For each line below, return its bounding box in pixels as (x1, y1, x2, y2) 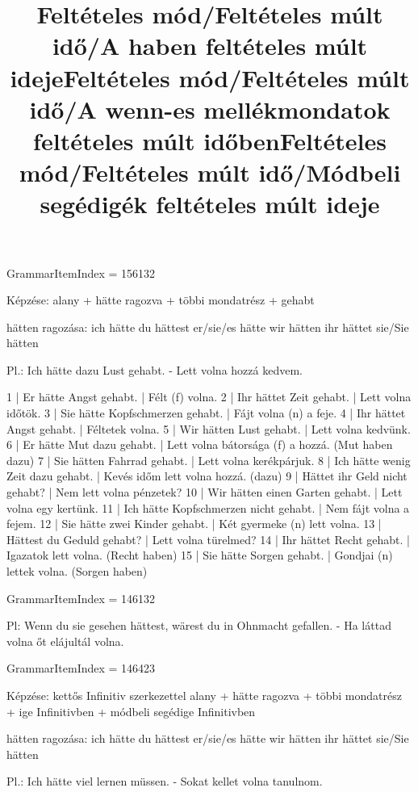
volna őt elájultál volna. (6, 632, 124, 649)
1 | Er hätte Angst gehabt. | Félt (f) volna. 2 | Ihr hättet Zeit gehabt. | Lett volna (6, 388, 412, 405)
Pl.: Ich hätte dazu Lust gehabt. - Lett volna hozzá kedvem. (6, 361, 303, 378)
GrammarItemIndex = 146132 (6, 589, 156, 606)
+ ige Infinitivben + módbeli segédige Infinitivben (6, 702, 256, 719)
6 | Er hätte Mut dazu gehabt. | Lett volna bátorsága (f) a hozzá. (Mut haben (6, 436, 393, 453)
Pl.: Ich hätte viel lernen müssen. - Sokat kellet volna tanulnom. (6, 773, 323, 790)
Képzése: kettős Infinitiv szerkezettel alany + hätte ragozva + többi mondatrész (6, 686, 402, 703)
